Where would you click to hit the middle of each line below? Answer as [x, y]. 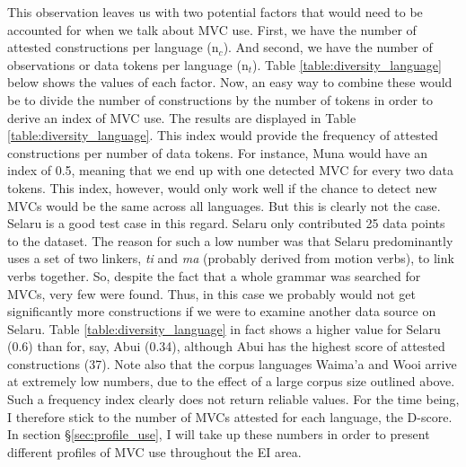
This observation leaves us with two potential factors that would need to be [215, 12]
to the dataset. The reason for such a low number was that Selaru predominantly [230, 240]
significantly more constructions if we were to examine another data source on [222, 311]
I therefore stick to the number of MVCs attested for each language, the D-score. [230, 416]
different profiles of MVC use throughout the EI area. [154, 451]
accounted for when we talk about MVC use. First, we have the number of [212, 29]
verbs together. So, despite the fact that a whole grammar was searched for [214, 275]
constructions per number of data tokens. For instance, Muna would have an [218, 152]
